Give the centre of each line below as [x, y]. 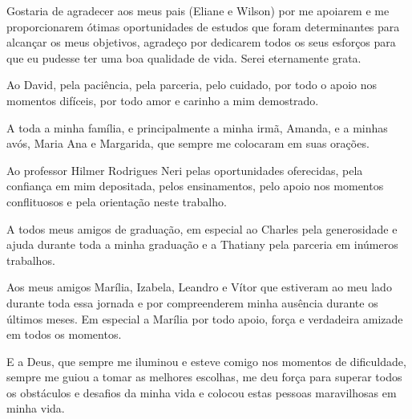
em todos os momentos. [64, 334]
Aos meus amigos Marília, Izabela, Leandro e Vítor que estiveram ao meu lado [199, 287]
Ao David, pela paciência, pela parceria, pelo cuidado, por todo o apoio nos [192, 85]
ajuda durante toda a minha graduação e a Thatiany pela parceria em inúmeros [202, 244]
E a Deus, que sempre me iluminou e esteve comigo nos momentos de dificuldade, [206, 361]
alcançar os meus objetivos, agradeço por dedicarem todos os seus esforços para [201, 42]
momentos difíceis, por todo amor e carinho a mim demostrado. [163, 100]
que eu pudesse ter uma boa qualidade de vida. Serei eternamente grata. [184, 57]
